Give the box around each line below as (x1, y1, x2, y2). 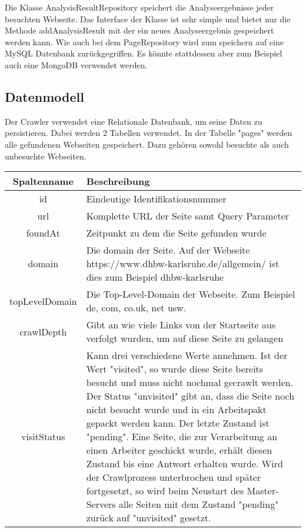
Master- (247, 484, 279, 498)
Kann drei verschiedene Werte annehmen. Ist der (86, 348, 288, 363)
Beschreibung (86, 174, 150, 188)
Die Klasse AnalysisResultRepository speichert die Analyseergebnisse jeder (5, 1, 274, 13)
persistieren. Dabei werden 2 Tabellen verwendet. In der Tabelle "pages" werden (5, 127, 292, 139)
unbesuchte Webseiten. (5, 149, 87, 162)
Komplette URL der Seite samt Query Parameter (86, 209, 290, 223)
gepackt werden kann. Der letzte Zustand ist (86, 416, 270, 430)
